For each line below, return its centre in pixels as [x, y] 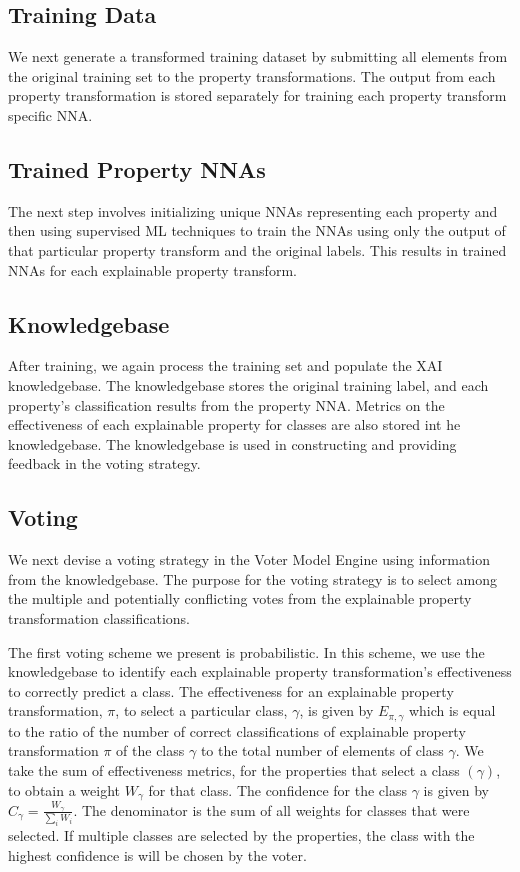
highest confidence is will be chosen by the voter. [157, 854]
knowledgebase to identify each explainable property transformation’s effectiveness [260, 671]
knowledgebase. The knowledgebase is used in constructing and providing [232, 443]
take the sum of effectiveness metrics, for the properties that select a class [234, 769]
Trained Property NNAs [137, 168]
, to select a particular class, [201, 710]
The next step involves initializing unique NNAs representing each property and [253, 210]
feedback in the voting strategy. [104, 463]
